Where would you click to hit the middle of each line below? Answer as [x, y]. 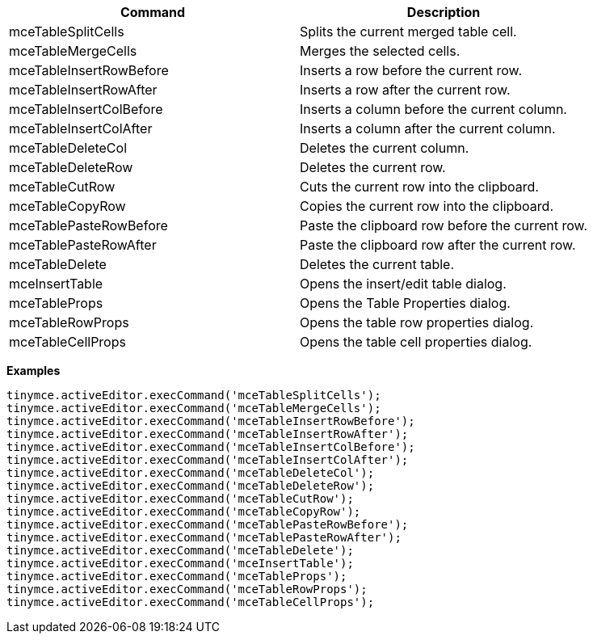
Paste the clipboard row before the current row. [444, 225]
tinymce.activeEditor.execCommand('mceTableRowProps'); [187, 589]
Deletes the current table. [377, 264]
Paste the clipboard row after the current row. [438, 245]
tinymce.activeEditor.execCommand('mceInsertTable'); [180, 563]
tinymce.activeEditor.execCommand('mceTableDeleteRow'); [191, 486]
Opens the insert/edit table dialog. [403, 284]
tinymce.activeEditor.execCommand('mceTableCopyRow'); [184, 512]
